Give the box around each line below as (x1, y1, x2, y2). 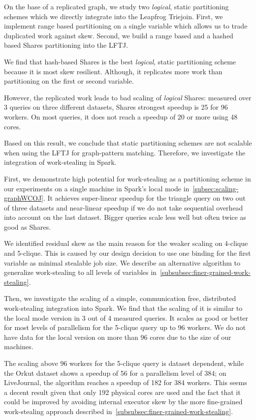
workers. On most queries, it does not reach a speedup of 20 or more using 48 (4, 111, 238, 121)
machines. (4, 341, 33, 352)
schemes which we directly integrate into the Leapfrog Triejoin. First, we (4, 11, 223, 21)
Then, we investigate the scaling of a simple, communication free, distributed (4, 293, 236, 303)
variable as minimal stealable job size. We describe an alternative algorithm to (4, 257, 240, 268)
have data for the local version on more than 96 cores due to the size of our (4, 331, 231, 342)
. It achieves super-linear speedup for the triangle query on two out (43, 193, 246, 203)
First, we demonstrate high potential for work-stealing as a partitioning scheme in (4, 173, 251, 183)
